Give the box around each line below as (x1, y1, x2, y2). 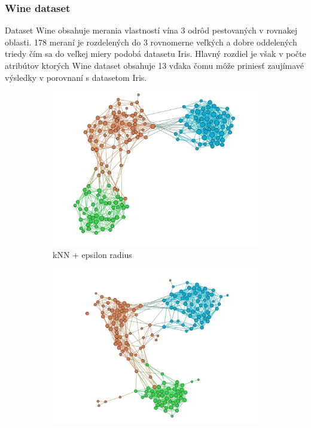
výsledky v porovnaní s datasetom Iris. (5, 71, 147, 83)
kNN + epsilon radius (53, 248, 132, 260)
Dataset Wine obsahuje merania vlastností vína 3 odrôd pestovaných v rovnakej (5, 24, 298, 37)
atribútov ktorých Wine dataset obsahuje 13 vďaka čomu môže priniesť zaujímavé (5, 59, 304, 71)
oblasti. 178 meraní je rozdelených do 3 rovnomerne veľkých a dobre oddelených (5, 35, 297, 48)
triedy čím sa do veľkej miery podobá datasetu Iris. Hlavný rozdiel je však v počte (5, 47, 306, 60)
